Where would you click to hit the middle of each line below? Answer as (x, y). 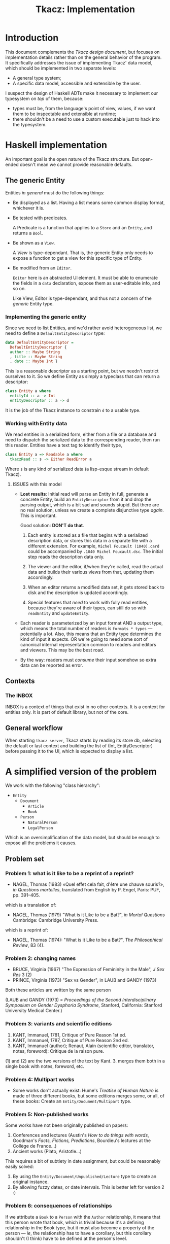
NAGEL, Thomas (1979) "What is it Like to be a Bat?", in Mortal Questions (89, 915)
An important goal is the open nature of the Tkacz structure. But (72, 159)
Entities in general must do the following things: (55, 193)
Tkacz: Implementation (85, 9)
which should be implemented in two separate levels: (61, 68)
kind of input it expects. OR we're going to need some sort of (84, 639)
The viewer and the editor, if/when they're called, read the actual (95, 567)
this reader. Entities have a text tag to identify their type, (64, 445)
